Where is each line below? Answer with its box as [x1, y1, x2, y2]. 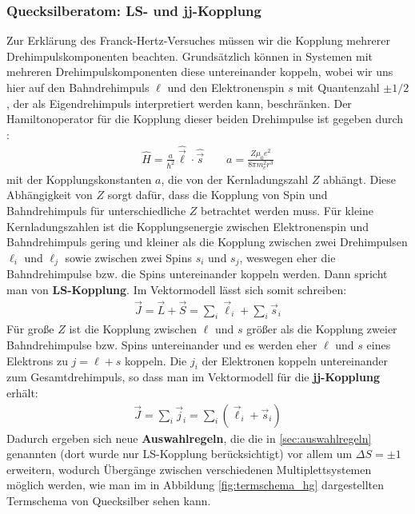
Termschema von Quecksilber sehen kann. [6, 492, 211, 508]
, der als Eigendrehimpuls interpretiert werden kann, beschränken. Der [6, 94, 352, 111]
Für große [6, 321, 54, 337]
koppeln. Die [124, 352, 187, 369]
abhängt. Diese [323, 170, 397, 187]
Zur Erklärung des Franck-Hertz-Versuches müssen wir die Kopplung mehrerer [6, 32, 390, 49]
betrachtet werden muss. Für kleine [201, 201, 373, 218]
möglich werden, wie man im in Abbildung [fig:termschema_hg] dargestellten [6, 476, 385, 493]
